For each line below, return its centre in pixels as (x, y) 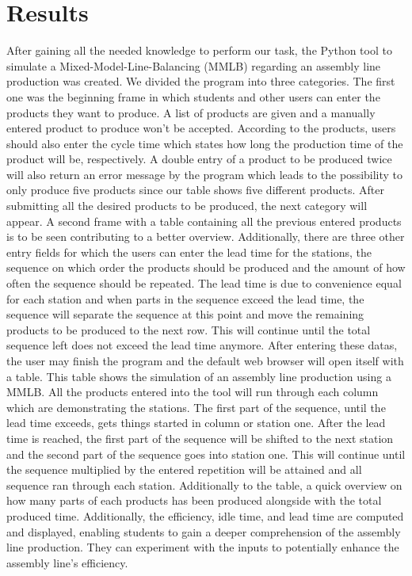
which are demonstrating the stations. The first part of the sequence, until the (196, 407)
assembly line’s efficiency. (67, 562)
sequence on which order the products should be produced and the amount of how (206, 267)
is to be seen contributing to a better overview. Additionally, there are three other (206, 237)
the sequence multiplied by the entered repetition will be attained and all (184, 469)
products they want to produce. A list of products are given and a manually (191, 112)
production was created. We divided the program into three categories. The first (201, 81)
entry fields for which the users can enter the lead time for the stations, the (189, 252)
